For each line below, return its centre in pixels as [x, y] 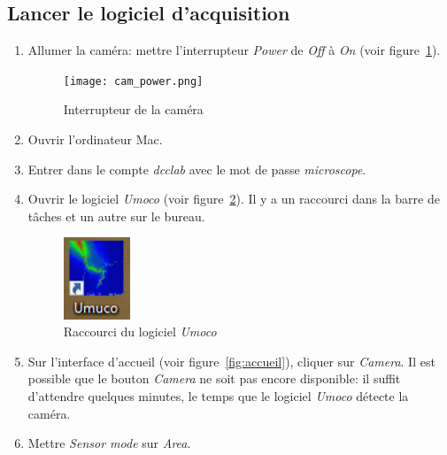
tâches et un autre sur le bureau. [116, 216]
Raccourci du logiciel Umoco [140, 332]
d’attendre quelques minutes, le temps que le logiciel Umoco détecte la [218, 396]
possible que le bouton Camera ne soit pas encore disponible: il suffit [214, 378]
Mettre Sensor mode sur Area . [109, 443]
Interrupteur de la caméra [133, 109]
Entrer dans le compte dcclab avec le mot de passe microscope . [197, 169]
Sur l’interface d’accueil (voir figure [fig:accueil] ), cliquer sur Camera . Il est [231, 361]
